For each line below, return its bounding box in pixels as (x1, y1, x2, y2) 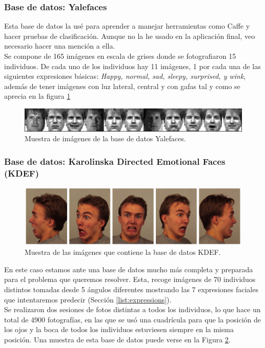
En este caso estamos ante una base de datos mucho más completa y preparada (4, 264, 253, 274)
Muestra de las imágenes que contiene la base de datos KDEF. (25, 247, 221, 257)
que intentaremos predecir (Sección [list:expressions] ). (4, 294, 172, 304)
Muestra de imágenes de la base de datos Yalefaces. (25, 133, 186, 144)
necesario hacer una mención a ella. (4, 40, 115, 51)
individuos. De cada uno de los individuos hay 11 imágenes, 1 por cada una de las (4, 60, 261, 71)
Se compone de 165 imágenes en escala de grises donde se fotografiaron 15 (4, 51, 236, 61)
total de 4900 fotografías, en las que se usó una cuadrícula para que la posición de (4, 314, 261, 324)
